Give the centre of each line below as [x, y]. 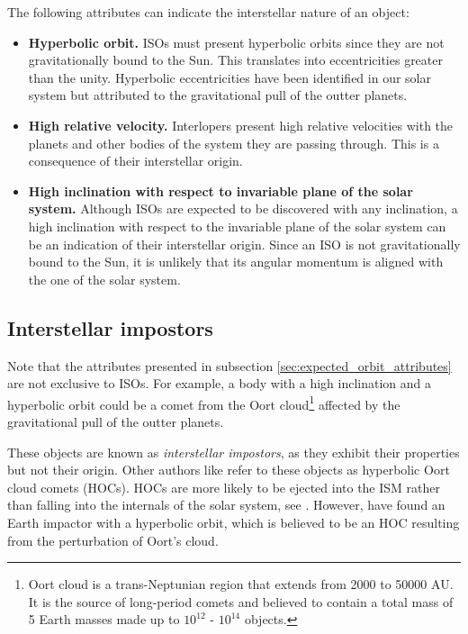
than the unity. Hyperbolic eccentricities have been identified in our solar [229, 77]
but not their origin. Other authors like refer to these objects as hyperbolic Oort [229, 470]
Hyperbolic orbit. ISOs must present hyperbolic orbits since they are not [236, 42]
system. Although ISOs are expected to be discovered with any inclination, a [243, 208]
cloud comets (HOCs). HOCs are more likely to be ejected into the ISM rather [224, 487]
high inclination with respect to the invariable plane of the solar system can [237, 226]
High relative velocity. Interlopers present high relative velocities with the [241, 125]
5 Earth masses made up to [104, 619]
